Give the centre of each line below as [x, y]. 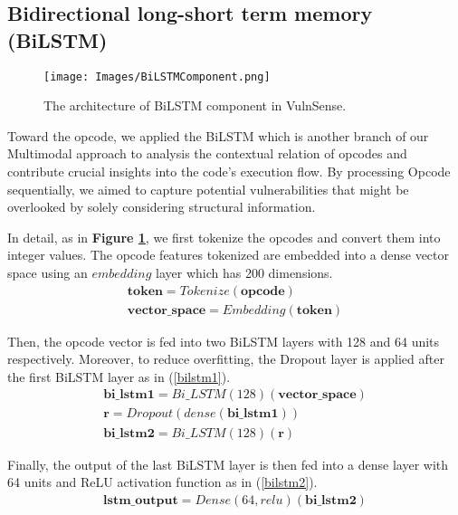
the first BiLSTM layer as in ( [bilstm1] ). [119, 376]
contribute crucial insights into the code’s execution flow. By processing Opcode [229, 172]
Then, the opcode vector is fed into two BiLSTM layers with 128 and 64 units [224, 341]
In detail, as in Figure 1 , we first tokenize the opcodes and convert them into [224, 237]
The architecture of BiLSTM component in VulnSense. [195, 105]
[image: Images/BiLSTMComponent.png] [157, 76]
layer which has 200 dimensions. [244, 272]
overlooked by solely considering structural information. [162, 207]
